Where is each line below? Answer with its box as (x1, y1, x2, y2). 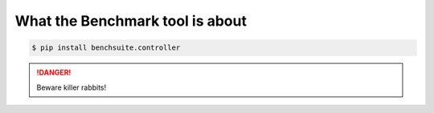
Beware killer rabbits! (36, 83, 107, 92)
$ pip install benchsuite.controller (31, 43, 181, 52)
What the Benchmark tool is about (14, 12, 247, 30)
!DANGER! (36, 68, 72, 78)
